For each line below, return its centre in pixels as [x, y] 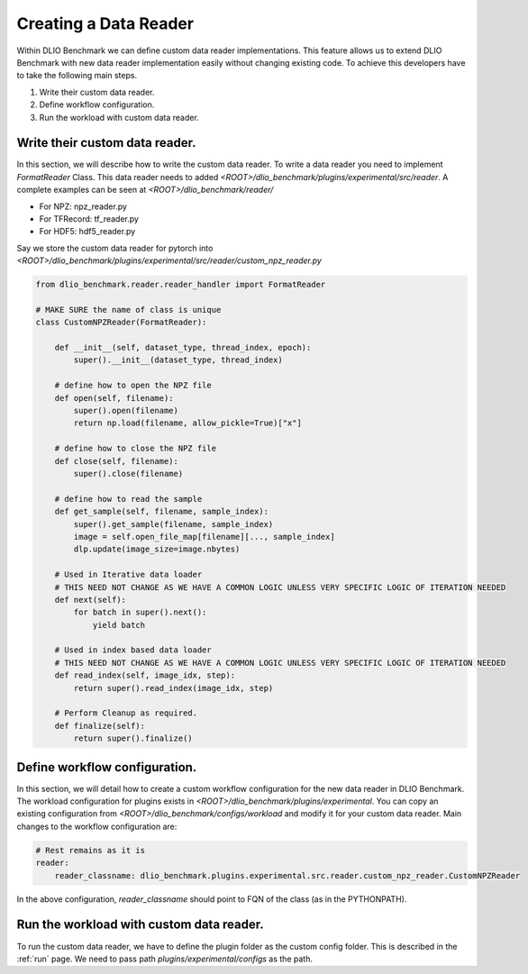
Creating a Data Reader [105, 23]
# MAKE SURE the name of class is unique [128, 309]
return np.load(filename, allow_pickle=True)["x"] [187, 423]
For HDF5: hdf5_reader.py [87, 232]
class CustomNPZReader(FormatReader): [121, 323]
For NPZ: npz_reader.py [83, 206]
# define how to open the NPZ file [133, 386]
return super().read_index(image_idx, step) [173, 688]
